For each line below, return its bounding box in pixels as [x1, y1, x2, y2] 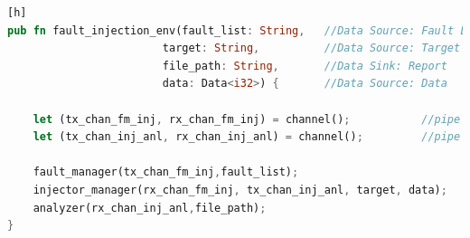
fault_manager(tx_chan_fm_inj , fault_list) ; [33, 166, 299, 179]
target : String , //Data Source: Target [162, 42, 461, 55]
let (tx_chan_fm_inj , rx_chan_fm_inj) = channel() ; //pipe [33, 112, 461, 126]
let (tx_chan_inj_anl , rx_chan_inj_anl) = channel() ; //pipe [33, 130, 461, 144]
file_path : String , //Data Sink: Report [162, 59, 447, 72]
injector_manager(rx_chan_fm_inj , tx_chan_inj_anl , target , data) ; [33, 183, 447, 196]
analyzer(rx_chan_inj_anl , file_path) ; [33, 201, 267, 214]
